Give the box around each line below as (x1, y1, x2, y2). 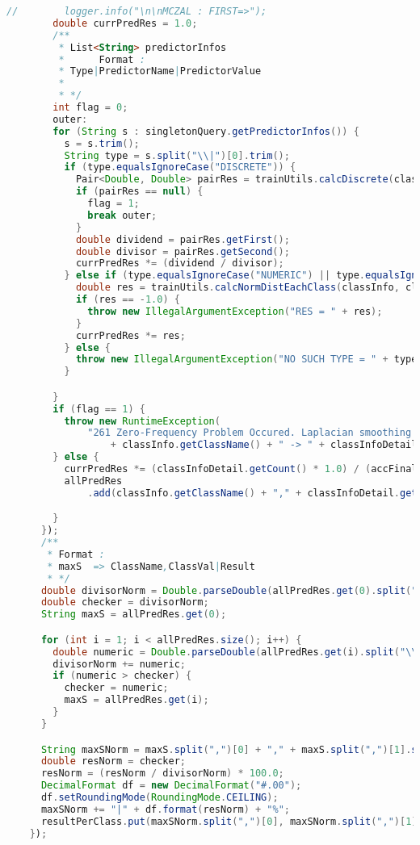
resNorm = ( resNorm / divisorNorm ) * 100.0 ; (40, 768, 284, 780)
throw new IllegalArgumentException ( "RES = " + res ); (87, 305, 383, 317)
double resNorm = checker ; (40, 755, 186, 768)
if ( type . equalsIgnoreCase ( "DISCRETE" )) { (64, 161, 296, 174)
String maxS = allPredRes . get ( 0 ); (40, 609, 227, 621)
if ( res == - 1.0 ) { (75, 294, 180, 305)
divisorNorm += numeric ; (52, 658, 186, 670)
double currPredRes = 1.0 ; (52, 17, 198, 29)
